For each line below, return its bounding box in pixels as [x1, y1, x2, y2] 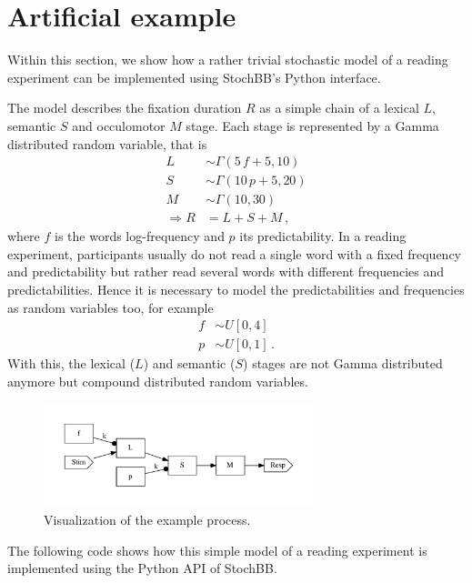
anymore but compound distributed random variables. [7, 371, 308, 390]
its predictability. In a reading [239, 226, 407, 246]
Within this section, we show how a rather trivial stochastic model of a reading [7, 50, 448, 69]
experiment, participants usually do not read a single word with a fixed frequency [7, 244, 462, 263]
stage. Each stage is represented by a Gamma [186, 116, 439, 135]
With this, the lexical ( [7, 354, 136, 373]
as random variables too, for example [7, 297, 214, 317]
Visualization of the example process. [44, 510, 251, 529]
